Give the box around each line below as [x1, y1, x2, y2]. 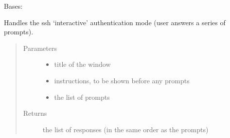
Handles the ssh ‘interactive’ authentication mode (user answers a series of [4, 17, 226, 27]
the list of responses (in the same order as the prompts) [42, 124, 209, 134]
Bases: [4, 1, 23, 11]
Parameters [23, 43, 57, 53]
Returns [23, 108, 47, 118]
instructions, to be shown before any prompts [54, 75, 190, 85]
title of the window [54, 59, 111, 69]
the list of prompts [54, 92, 110, 102]
